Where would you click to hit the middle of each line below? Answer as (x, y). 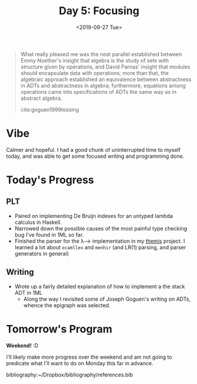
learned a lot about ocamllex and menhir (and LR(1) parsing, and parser (100, 247)
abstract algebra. (41, 98)
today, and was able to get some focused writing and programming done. (95, 156)
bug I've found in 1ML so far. (49, 235)
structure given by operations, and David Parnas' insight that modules (105, 67)
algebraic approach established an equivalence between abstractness (106, 79)
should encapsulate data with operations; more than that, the (95, 73)
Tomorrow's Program (59, 329)
